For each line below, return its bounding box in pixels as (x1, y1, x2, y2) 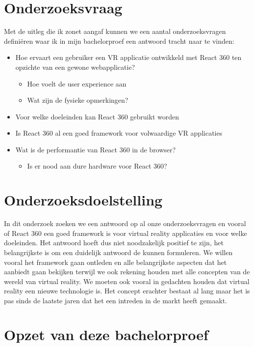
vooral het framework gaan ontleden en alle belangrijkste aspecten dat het (4, 257, 227, 267)
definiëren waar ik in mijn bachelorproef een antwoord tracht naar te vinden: (4, 35, 234, 46)
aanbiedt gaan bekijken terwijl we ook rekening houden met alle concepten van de (4, 266, 250, 277)
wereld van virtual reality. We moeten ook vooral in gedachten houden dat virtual (4, 276, 250, 286)
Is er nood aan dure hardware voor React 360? (27, 161, 167, 171)
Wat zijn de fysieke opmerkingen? (27, 95, 128, 105)
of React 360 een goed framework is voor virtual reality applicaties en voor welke (4, 228, 247, 238)
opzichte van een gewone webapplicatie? (15, 61, 135, 72)
